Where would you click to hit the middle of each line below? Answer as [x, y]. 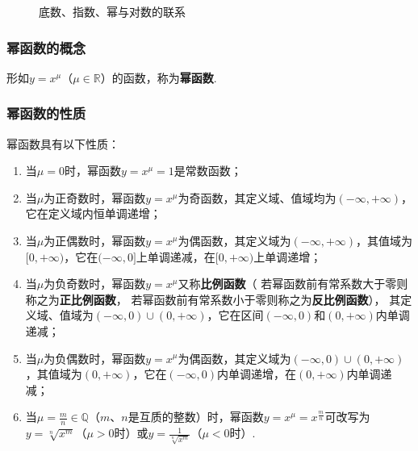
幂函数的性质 [46, 113]
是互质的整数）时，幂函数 [196, 417]
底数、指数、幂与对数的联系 [112, 11]
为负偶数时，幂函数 [95, 358]
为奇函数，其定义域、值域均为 [257, 197]
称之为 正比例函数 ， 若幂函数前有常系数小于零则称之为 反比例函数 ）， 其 [213, 299]
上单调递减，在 [176, 256]
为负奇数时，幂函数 [95, 284]
